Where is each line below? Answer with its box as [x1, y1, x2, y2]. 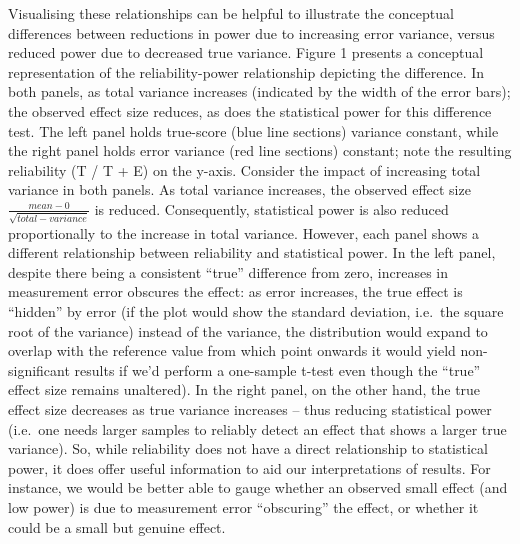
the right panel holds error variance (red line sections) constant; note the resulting [8, 140, 512, 161]
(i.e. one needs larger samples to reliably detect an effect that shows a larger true [8, 418, 507, 439]
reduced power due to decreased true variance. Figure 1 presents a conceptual [8, 42, 484, 63]
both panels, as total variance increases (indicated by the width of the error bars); [8, 81, 511, 102]
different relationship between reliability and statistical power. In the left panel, [8, 242, 496, 263]
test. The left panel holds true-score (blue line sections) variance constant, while [8, 120, 499, 141]
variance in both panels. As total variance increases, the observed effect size [8, 179, 471, 200]
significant [8, 359, 70, 380]
